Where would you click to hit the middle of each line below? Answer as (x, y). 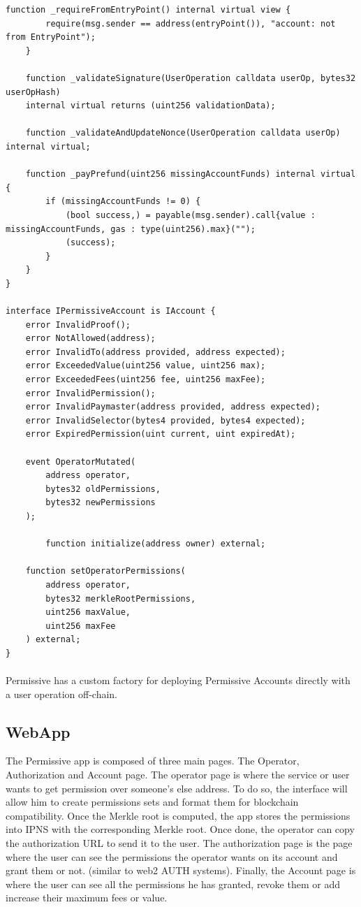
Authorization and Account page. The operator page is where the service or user (178, 775)
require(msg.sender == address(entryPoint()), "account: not (191, 23)
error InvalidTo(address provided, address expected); (155, 352)
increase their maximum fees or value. (87, 898)
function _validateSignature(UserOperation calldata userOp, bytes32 (191, 78)
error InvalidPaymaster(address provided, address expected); (173, 407)
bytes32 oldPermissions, (103, 489)
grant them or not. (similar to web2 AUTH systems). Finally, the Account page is (181, 870)
